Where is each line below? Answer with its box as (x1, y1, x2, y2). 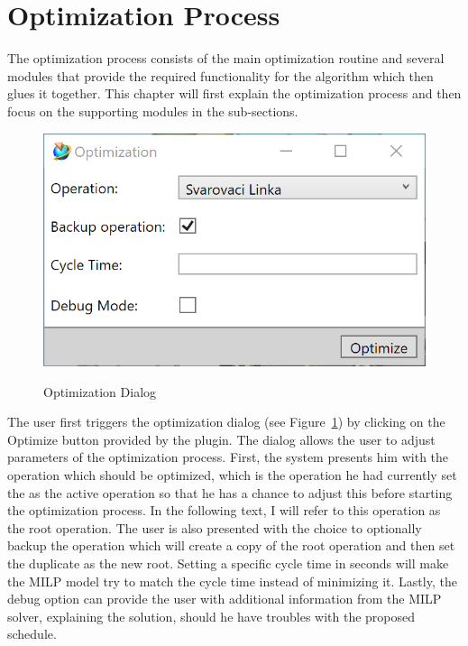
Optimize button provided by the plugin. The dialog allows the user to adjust (7, 429, 436, 448)
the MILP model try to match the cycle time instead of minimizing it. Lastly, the (7, 571, 457, 590)
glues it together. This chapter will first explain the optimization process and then (7, 84, 462, 103)
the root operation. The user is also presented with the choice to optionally (7, 518, 422, 537)
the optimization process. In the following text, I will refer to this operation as (7, 501, 441, 520)
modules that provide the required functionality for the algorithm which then (7, 66, 434, 85)
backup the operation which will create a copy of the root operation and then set (7, 536, 455, 555)
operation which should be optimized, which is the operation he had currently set (7, 465, 457, 484)
